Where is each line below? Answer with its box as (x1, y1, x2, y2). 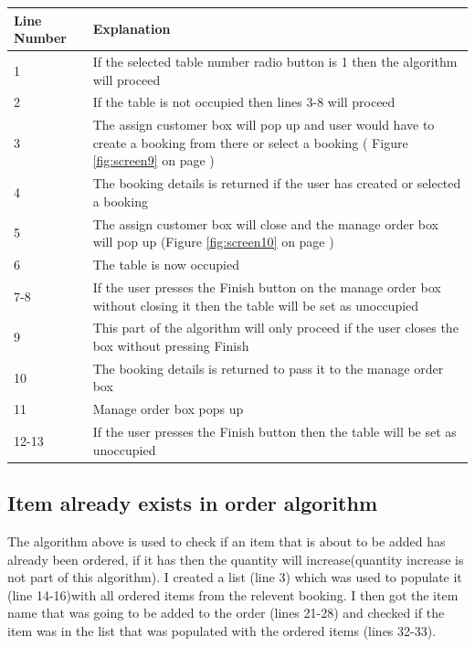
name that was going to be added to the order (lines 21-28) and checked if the (7, 603, 445, 622)
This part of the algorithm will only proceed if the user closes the (92, 318, 459, 337)
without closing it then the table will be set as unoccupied (92, 295, 419, 314)
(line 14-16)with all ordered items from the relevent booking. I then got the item (7, 585, 459, 604)
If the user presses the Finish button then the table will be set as (92, 422, 457, 441)
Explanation (92, 19, 171, 38)
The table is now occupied (92, 255, 239, 274)
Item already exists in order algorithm (7, 489, 378, 517)
